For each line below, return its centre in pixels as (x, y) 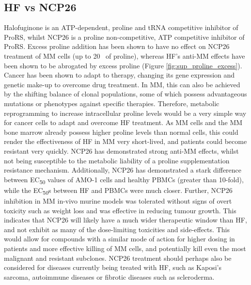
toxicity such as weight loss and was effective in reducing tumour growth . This (120, 210)
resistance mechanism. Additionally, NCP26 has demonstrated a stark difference (123, 170)
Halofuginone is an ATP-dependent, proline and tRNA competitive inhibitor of (121, 27)
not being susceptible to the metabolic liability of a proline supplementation (117, 160)
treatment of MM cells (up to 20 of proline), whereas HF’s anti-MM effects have (125, 55)
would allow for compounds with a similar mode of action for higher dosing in (119, 239)
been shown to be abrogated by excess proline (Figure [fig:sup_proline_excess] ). (123, 65)
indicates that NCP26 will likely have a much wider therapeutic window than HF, (125, 220)
